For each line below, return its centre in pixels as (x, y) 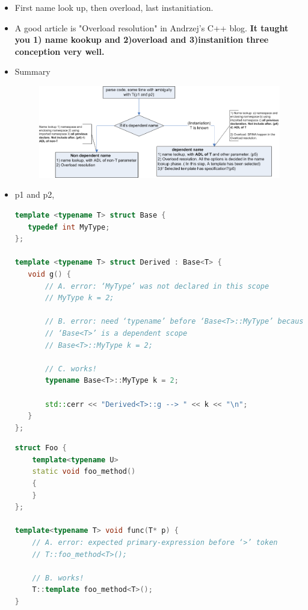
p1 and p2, (35, 194)
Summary (32, 71)
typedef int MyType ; (69, 227)
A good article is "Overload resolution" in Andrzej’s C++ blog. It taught (152, 27)
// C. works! (71, 369)
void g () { (49, 274)
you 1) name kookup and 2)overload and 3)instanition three (142, 39)
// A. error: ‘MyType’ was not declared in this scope (157, 286)
